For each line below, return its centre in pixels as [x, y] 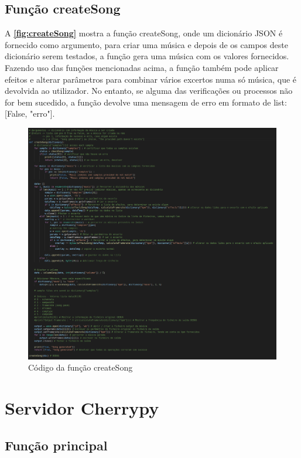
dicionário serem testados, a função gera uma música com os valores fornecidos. [147, 56]
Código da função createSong [81, 367]
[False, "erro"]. [30, 113]
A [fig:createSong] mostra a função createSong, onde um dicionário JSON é [144, 33]
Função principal [56, 445]
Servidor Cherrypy [82, 407]
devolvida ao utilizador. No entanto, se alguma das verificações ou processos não [149, 91]
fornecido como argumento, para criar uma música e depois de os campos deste [146, 44]
